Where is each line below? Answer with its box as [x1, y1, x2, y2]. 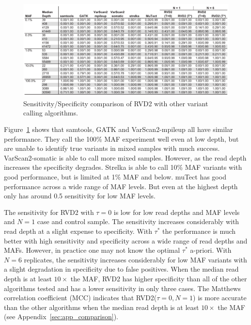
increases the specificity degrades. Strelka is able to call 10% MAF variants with [4, 162, 242, 172]
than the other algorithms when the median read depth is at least [4, 302, 199, 312]
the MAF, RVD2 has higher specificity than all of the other [70, 273, 247, 283]
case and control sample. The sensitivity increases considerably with [37, 216, 239, 227]
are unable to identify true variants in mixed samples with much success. [4, 143, 220, 153]
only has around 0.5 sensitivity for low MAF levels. [4, 191, 156, 201]
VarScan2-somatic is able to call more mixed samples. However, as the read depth [4, 152, 247, 162]
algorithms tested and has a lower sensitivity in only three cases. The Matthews [4, 283, 241, 293]
